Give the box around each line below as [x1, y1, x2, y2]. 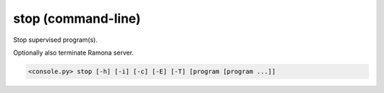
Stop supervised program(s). [13, 35, 98, 44]
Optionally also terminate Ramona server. [13, 48, 134, 57]
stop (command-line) [13, 11, 142, 26]
